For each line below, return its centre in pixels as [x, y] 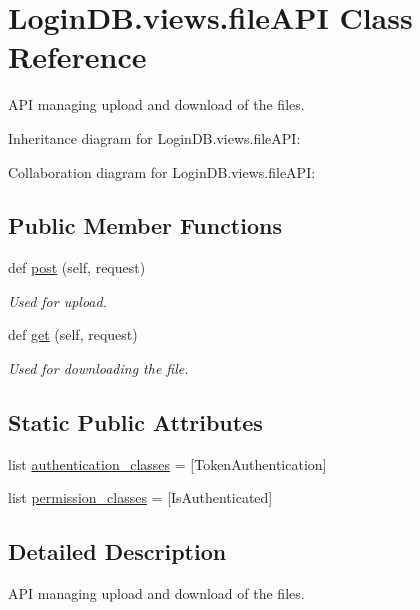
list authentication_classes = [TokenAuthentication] [167, 463]
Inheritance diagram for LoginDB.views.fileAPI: [154, 137]
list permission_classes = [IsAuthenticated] [140, 497]
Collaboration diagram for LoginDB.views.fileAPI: [162, 171]
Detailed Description [117, 551]
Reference [77, 56]
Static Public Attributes [135, 422]
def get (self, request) [73, 334]
